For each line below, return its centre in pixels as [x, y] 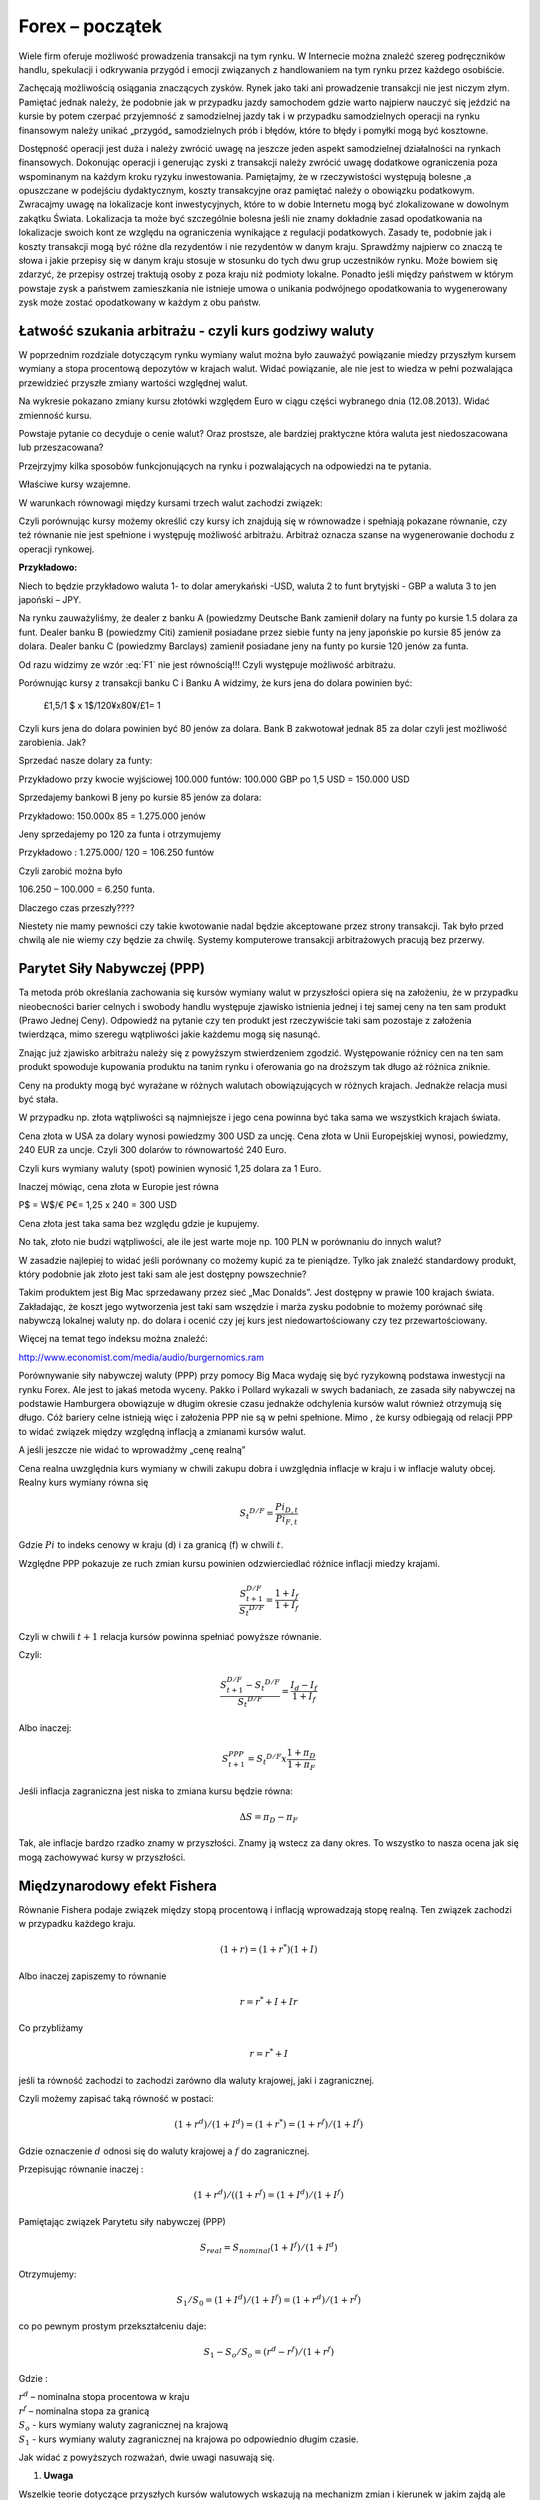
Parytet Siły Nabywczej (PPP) [111, 968]
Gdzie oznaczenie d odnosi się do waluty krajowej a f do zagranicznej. [164, 2151]
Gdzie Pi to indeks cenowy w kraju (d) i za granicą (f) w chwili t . [151, 1545]
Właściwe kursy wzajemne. [74, 484]
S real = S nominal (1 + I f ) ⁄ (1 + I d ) [268, 2247]
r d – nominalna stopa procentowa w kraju [104, 2396]
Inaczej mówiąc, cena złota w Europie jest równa [118, 1186]
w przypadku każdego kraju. [77, 1924]
